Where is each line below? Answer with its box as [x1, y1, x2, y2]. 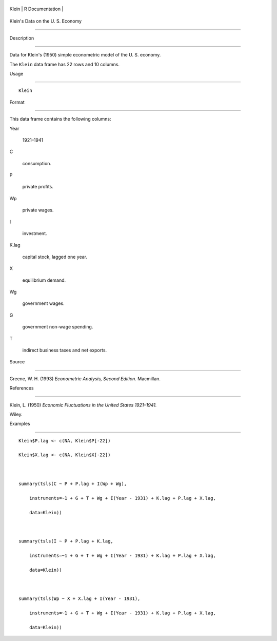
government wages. [22, 300, 65, 306]
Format [9, 99, 25, 105]
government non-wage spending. [22, 324, 93, 330]
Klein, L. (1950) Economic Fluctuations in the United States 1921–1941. [9, 402, 157, 408]
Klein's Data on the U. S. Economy [9, 18, 82, 24]
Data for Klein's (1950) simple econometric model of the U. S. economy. [9, 52, 161, 58]
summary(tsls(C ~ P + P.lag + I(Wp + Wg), [18, 481, 127, 487]
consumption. [22, 160, 51, 166]
